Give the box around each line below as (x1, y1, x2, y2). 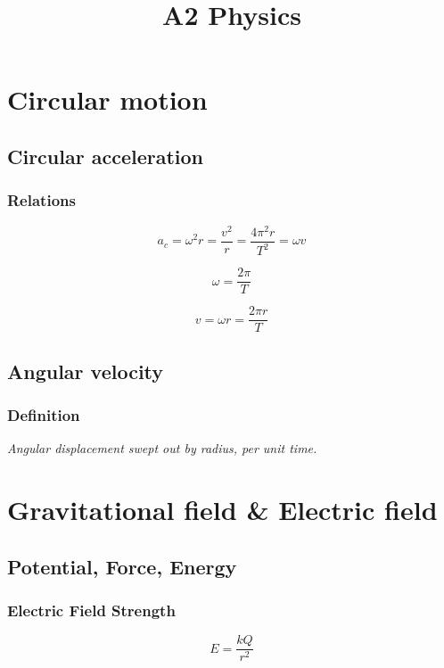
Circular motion (7, 81, 208, 118)
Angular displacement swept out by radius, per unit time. (7, 439, 317, 458)
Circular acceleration (7, 142, 203, 169)
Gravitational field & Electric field (7, 491, 438, 527)
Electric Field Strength (7, 598, 176, 621)
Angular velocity (7, 357, 164, 384)
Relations (7, 189, 76, 211)
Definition (7, 403, 80, 425)
